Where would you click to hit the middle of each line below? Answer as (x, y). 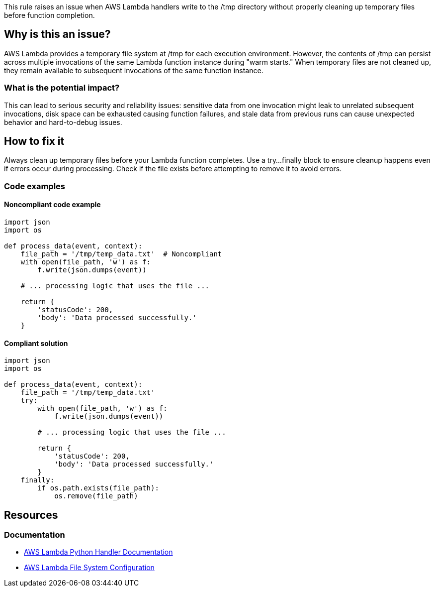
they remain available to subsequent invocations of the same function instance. (134, 70)
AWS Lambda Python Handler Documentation (98, 552)
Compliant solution (36, 343)
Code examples (35, 186)
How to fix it (34, 141)
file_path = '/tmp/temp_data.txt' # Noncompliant (121, 254)
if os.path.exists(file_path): (98, 488)
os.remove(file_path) (96, 496)
